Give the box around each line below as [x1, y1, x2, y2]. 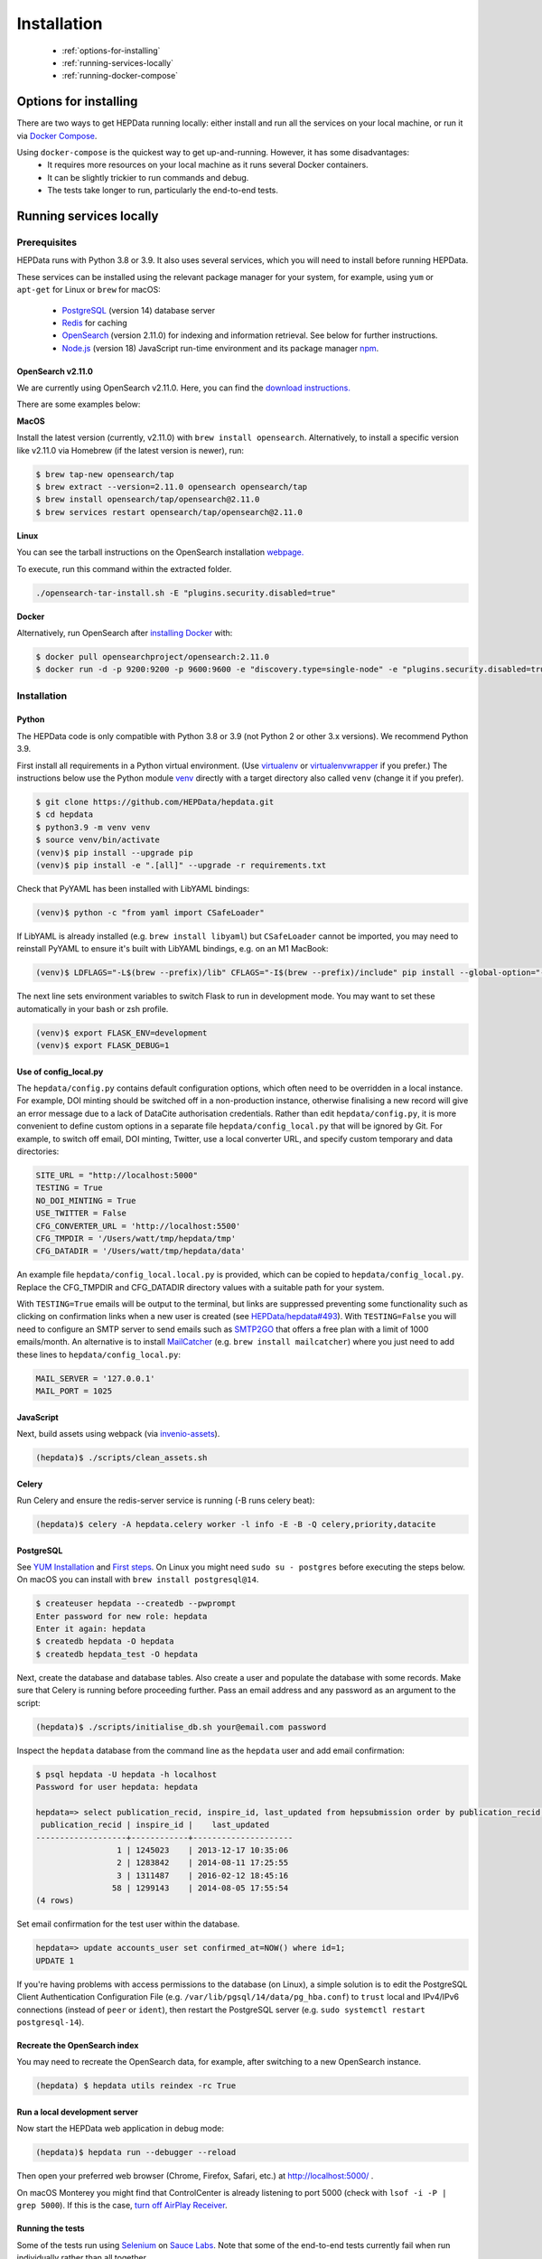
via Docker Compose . [16, 130, 98, 141]
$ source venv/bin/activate [35, 835, 160, 845]
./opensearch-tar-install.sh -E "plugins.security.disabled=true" [35, 587, 336, 598]
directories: [16, 1146, 60, 1157]
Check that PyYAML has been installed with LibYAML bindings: [16, 883, 250, 894]
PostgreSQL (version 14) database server [61, 305, 216, 315]
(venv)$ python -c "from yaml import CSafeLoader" [35, 907, 266, 917]
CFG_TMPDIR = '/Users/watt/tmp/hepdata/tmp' [35, 1233, 237, 1243]
